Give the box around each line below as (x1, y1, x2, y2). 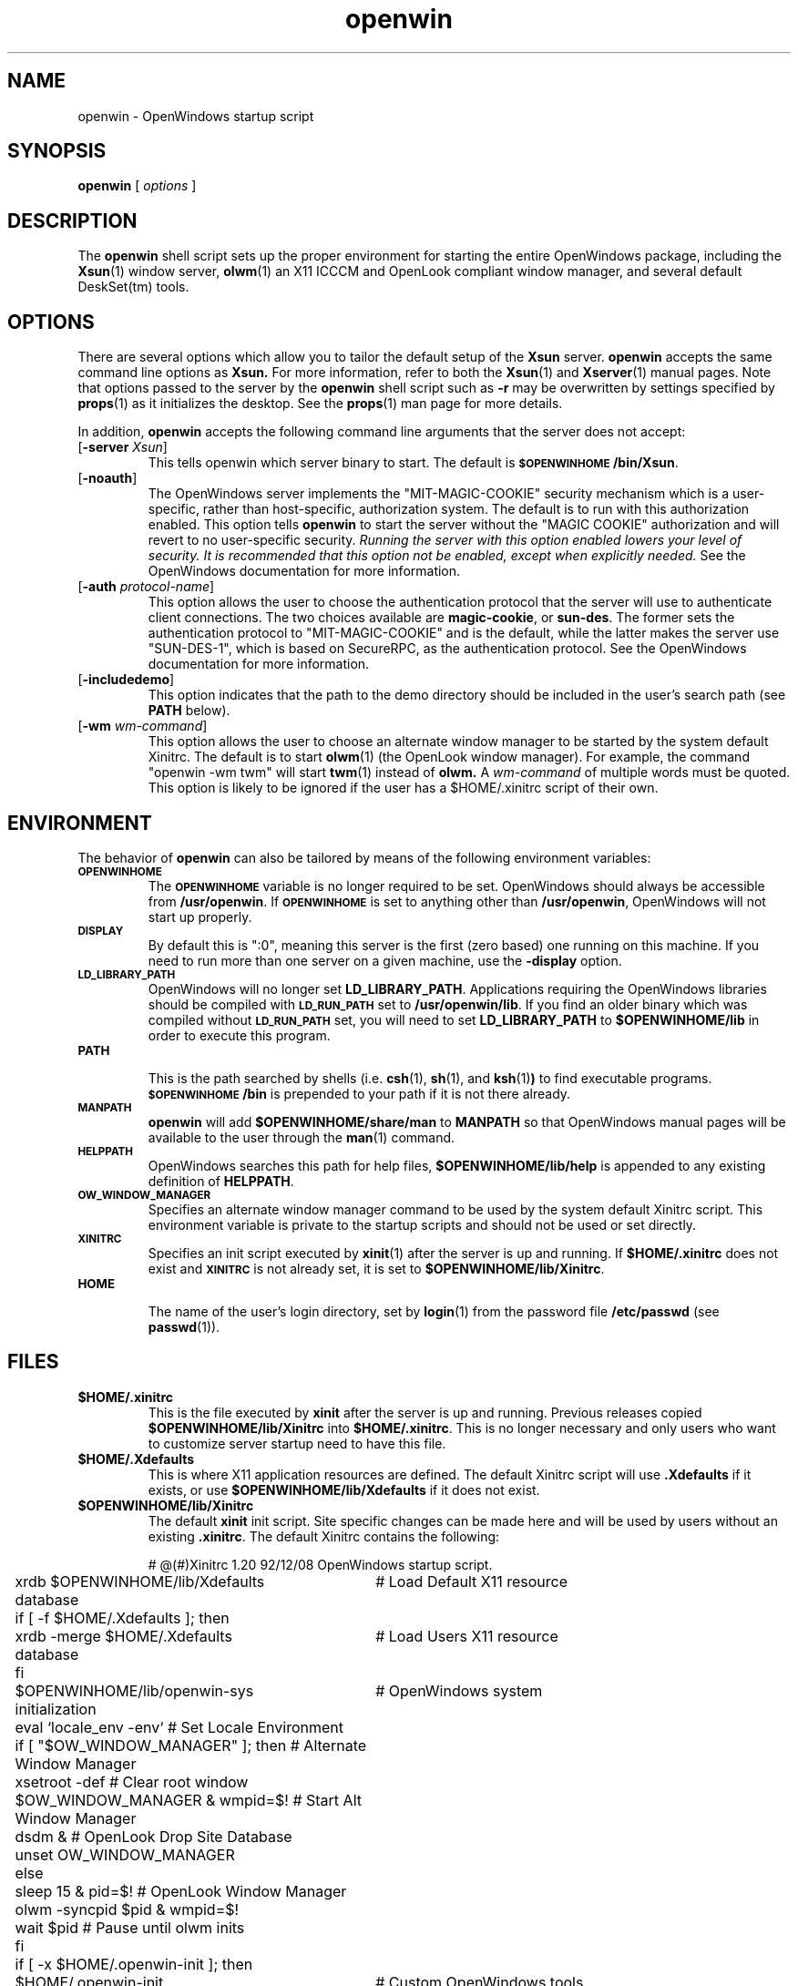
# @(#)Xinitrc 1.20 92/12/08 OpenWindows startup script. (148, 1556, 493, 1572)
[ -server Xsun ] (77, 439, 168, 456)
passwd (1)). (148, 1318, 220, 1335)
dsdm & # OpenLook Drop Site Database (15, 1827, 292, 1846)
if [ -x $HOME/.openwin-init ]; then (15, 1954, 253, 1973)
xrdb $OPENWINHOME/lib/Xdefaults (15, 1571, 265, 1591)
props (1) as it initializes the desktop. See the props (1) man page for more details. (77, 395, 563, 412)
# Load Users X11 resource (375, 1626, 558, 1645)
